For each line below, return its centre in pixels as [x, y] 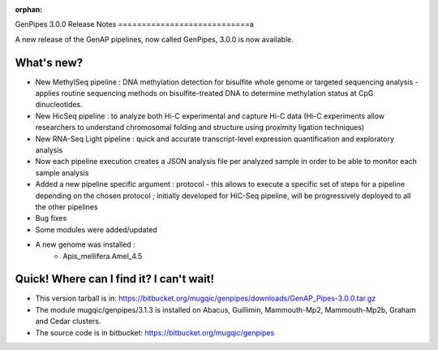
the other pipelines [67, 206]
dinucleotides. [59, 105]
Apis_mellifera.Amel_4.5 [103, 256]
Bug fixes [51, 218]
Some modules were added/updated [96, 229]
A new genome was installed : [85, 244]
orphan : [29, 9]
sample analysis [62, 173]
